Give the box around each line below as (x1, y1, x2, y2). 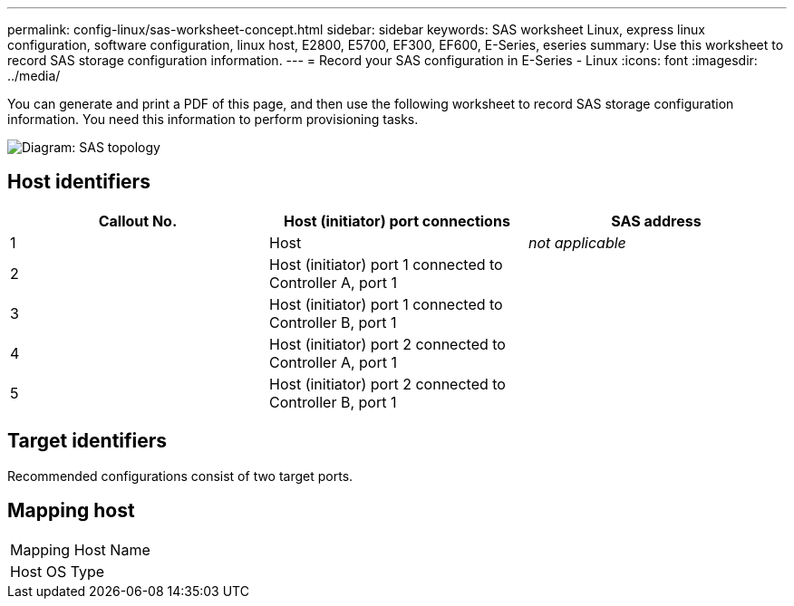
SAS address (611, 211, 702, 230)
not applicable (528, 233, 626, 252)
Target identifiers (7, 429, 168, 453)
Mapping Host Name (10, 540, 150, 559)
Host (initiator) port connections (284, 211, 510, 230)
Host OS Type (10, 562, 105, 581)
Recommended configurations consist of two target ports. (7, 467, 353, 484)
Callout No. (98, 211, 178, 230)
